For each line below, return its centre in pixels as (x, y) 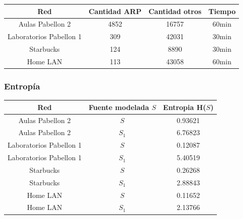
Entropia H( (185, 107)
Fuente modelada (119, 107)
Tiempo (222, 11)
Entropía (22, 86)
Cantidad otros (175, 11)
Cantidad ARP (115, 11)
